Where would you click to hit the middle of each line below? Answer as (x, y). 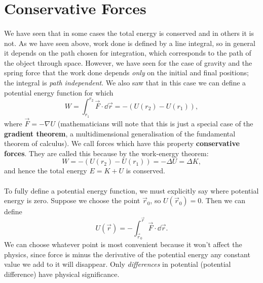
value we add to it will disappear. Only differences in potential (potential (118, 264)
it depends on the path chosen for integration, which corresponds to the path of (128, 53)
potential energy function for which (59, 92)
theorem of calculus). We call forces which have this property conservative (122, 143)
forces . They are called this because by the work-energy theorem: (106, 153)
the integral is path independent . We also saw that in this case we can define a (125, 82)
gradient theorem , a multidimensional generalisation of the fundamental (120, 133)
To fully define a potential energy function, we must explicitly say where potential (131, 190)
